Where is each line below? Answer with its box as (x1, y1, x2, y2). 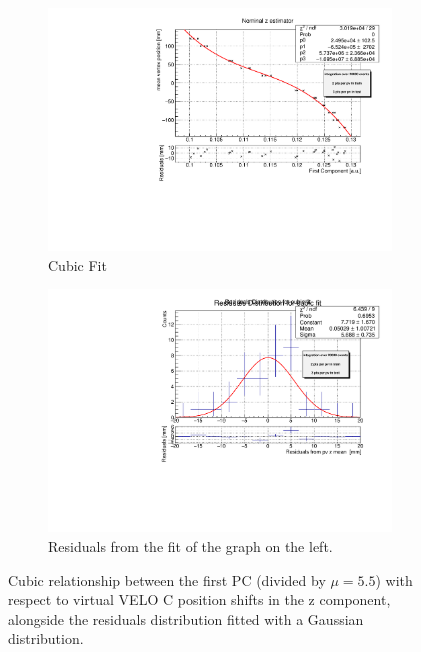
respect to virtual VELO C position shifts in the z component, (8, 589, 391, 610)
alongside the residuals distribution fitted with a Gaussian (8, 608, 364, 629)
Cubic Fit (48, 254, 107, 275)
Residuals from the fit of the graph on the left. (48, 536, 333, 556)
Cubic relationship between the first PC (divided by (8, 569, 326, 590)
